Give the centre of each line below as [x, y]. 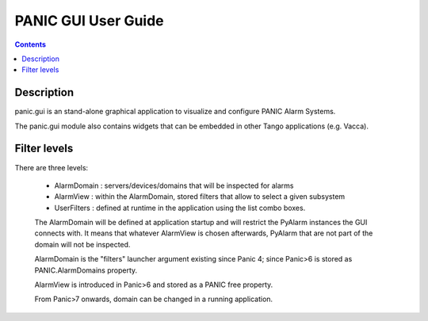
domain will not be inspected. [82, 244]
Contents [31, 44]
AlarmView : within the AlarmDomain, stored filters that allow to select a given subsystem [200, 197]
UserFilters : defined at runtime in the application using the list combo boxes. [180, 208]
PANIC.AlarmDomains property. [86, 270]
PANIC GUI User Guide [89, 21]
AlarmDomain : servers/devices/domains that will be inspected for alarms [174, 185]
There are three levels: [52, 167]
